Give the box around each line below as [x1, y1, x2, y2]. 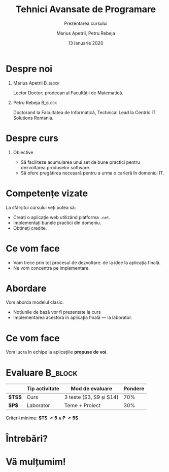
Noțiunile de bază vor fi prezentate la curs [13, 309, 101, 315]
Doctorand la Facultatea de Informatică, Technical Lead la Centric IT [13, 109, 156, 115]
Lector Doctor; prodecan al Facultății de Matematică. [13, 90, 124, 96]
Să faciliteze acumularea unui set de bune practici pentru [20, 159, 140, 165]
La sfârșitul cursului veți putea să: [6, 204, 76, 210]
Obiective [13, 149, 33, 155]
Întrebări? [6, 432, 48, 444]
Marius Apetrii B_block [13, 80, 60, 86]
